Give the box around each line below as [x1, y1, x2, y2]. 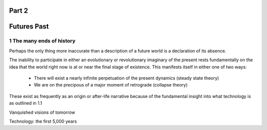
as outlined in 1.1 [9, 100, 42, 106]
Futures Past [9, 22, 49, 31]
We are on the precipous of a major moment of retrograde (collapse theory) [34, 82, 188, 88]
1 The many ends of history [9, 38, 76, 44]
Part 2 [9, 6, 28, 15]
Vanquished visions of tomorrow [9, 109, 75, 115]
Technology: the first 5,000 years [9, 118, 77, 124]
